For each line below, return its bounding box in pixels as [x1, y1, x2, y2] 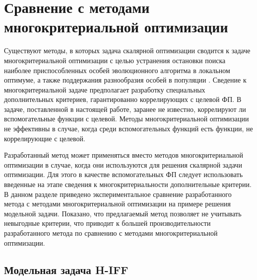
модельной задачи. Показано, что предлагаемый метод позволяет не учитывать [4, 208, 242, 218]
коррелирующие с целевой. [4, 133, 85, 143]
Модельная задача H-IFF [4, 262, 128, 277]
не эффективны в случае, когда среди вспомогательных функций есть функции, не [4, 123, 253, 134]
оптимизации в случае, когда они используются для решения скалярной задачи [4, 159, 242, 170]
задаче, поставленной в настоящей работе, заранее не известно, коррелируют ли [4, 103, 246, 114]
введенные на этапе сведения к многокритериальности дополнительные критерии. [4, 179, 252, 189]
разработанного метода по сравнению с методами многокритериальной [4, 228, 218, 238]
